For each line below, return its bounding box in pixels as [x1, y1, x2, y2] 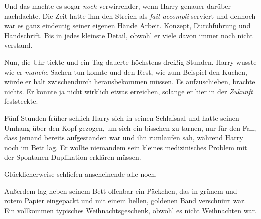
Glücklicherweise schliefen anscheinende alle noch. [4, 168, 157, 179]
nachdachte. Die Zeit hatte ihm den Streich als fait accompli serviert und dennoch [4, 10, 256, 21]
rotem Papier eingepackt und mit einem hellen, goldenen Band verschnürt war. [4, 195, 246, 206]
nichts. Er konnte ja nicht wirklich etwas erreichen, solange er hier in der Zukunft [4, 86, 253, 96]
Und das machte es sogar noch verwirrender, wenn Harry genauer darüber [4, 1, 231, 11]
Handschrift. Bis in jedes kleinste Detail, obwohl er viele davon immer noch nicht [4, 30, 253, 40]
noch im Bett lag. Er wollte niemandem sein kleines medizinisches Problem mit [4, 142, 247, 152]
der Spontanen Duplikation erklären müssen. [4, 152, 141, 162]
